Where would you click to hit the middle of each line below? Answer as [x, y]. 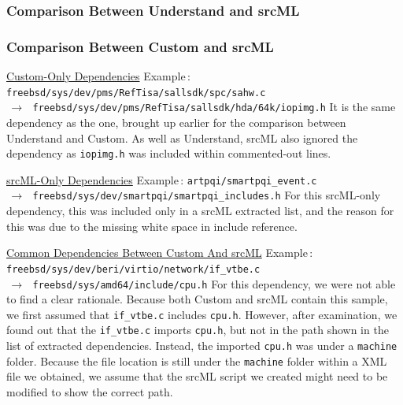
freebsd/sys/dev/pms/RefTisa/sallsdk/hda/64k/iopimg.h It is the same [214, 107]
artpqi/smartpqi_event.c [252, 181]
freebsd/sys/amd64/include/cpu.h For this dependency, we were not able [214, 283]
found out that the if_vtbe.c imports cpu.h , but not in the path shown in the [198, 330]
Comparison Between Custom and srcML [140, 46]
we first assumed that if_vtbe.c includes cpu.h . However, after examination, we [202, 314]
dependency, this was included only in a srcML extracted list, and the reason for [200, 211]
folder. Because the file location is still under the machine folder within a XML [197, 360]
